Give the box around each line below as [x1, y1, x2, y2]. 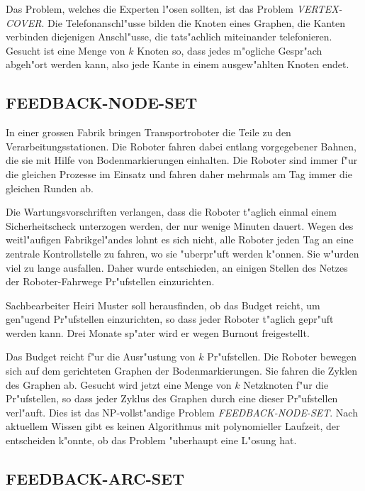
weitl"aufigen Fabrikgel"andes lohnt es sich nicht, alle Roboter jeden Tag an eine [6, 232, 354, 247]
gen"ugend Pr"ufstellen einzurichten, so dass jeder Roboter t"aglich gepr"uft [6, 311, 334, 326]
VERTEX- [296, 1, 342, 16]
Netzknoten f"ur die [243, 377, 329, 392]
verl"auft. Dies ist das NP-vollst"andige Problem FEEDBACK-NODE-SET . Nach [6, 404, 358, 419]
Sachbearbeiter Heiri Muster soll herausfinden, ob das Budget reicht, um [6, 297, 320, 312]
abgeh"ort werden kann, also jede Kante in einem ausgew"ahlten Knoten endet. [6, 57, 349, 72]
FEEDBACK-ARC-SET [6, 468, 184, 490]
